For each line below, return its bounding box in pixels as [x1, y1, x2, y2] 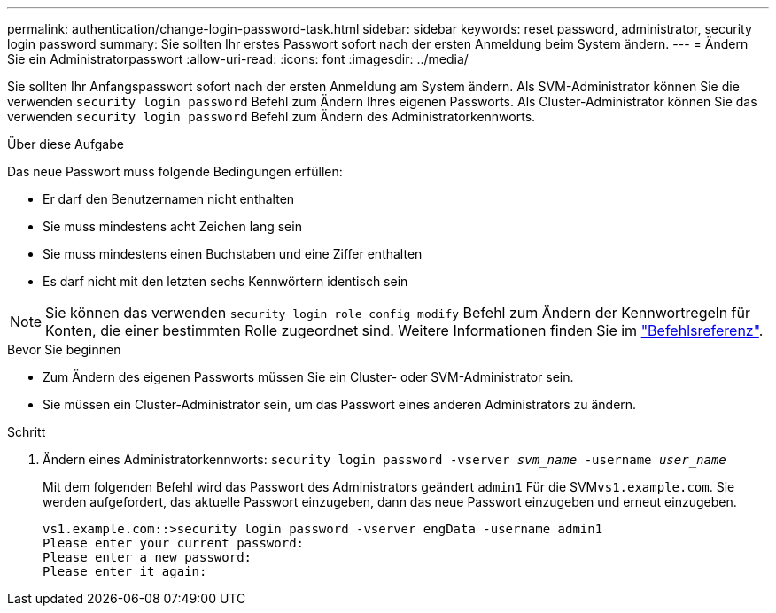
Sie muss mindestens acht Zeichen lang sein [43, 219, 302, 234]
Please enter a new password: [43, 550, 252, 564]
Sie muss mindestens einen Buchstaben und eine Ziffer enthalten [43, 246, 423, 261]
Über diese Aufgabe [7, 136, 124, 151]
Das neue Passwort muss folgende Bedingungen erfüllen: [7, 164, 343, 179]
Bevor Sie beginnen [7, 342, 121, 357]
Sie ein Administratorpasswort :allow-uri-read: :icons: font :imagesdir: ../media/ [7, 51, 469, 66]
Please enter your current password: [43, 536, 305, 550]
